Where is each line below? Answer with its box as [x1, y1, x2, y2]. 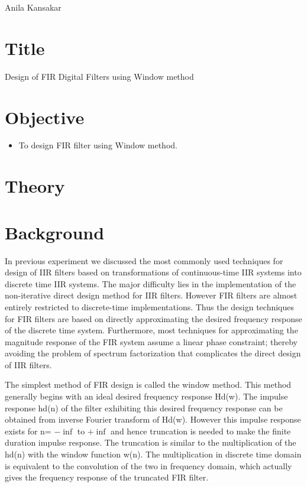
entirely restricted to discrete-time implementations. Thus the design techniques [5, 300, 295, 313]
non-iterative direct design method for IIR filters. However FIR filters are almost [5, 289, 298, 301]
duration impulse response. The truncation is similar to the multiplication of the [5, 436, 296, 449]
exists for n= [5, 424, 51, 437]
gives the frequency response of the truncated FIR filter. [5, 471, 209, 483]
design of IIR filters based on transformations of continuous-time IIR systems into [5, 266, 302, 278]
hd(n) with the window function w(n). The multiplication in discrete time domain [5, 448, 302, 460]
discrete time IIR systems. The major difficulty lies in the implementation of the [5, 277, 296, 290]
